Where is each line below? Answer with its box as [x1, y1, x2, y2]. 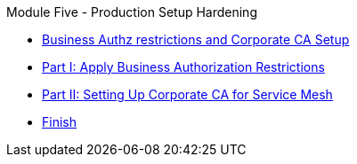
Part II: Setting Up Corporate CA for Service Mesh [42, 87, 333, 102]
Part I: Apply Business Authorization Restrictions [42, 59, 325, 74]
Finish [42, 114, 77, 129]
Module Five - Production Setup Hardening [6, 4, 257, 20]
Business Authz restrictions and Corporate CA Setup [42, 32, 350, 47]
